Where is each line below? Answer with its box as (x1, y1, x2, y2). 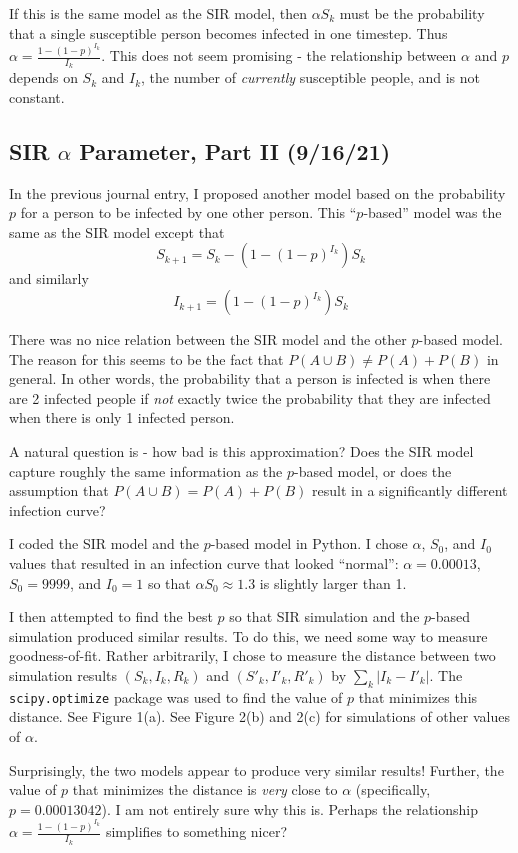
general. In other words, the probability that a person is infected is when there (9, 368, 491, 389)
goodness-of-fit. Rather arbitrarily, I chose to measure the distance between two (9, 645, 496, 666)
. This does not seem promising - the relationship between (101, 45, 457, 66)
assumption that (9, 480, 109, 501)
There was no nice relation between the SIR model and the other (9, 329, 407, 350)
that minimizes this (358, 686, 478, 707)
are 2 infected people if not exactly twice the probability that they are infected (9, 387, 491, 408)
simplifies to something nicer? (105, 821, 288, 842)
